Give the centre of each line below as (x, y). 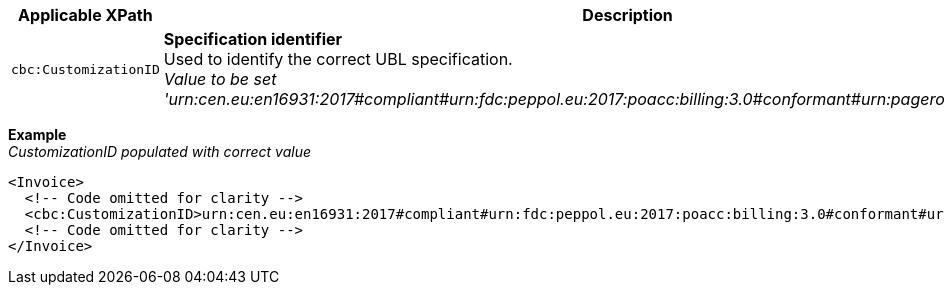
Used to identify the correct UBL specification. (338, 59)
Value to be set (220, 79)
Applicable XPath (85, 15)
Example (37, 134)
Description (627, 15)
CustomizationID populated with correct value (159, 151)
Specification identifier (253, 39)
